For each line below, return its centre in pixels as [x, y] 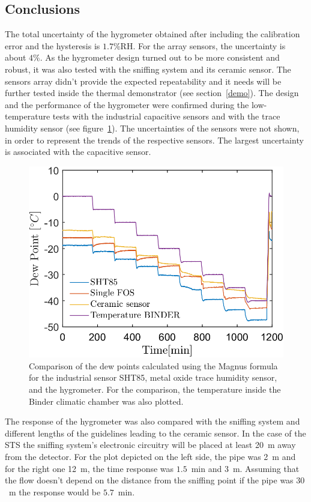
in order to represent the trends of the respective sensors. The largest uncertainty [154, 140]
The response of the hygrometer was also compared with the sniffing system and [152, 421]
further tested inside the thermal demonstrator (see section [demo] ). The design [152, 93]
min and [207, 468]
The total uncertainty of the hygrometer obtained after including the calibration [152, 34]
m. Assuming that [266, 468]
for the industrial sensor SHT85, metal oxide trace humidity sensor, [153, 377]
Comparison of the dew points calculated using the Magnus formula [153, 365]
